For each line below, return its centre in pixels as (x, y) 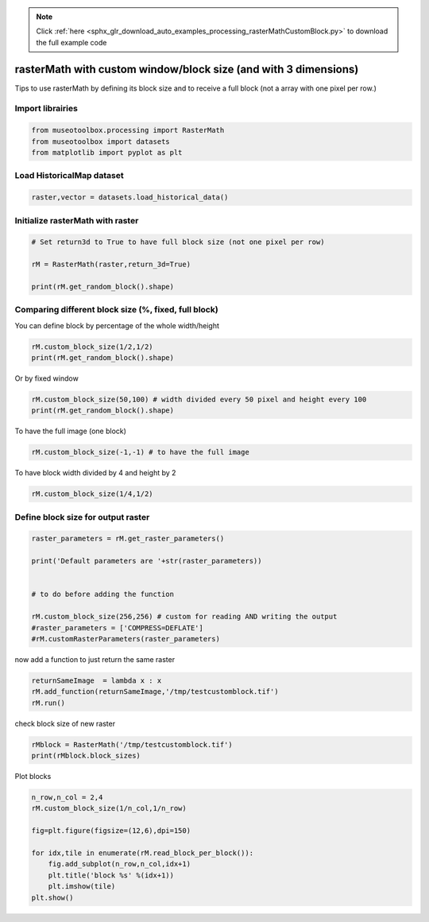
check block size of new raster (65, 723)
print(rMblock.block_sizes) (86, 756)
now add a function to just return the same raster (95, 659)
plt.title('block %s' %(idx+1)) (111, 875)
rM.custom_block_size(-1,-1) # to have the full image (140, 452)
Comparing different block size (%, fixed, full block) (116, 310)
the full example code (71, 42)
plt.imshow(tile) (82, 887)
